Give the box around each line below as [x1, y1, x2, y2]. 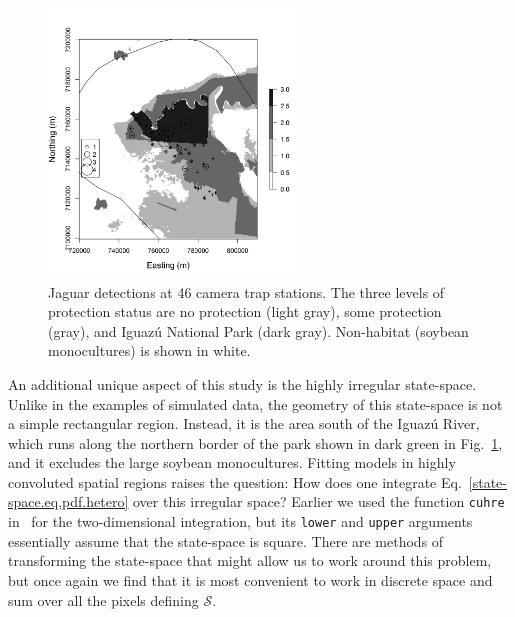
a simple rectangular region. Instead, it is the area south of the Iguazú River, [8, 413, 480, 434]
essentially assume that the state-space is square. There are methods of [8, 530, 444, 551]
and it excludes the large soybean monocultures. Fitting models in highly [8, 452, 456, 473]
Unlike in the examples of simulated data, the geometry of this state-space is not [8, 393, 503, 414]
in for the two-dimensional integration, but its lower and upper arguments [8, 511, 473, 532]
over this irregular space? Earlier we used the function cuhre [132, 491, 505, 512]
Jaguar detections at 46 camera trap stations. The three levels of [48, 281, 445, 302]
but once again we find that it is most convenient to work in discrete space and [8, 569, 493, 590]
